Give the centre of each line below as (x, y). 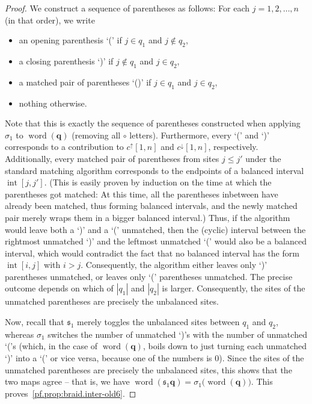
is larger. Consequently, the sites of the (234, 288)
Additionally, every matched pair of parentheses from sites (112, 158)
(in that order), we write (50, 20)
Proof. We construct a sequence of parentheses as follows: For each (127, 8)
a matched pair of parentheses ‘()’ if (85, 82)
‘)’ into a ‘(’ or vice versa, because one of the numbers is (109, 358)
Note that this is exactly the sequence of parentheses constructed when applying (153, 123)
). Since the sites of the (262, 358)
